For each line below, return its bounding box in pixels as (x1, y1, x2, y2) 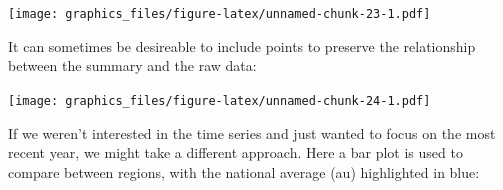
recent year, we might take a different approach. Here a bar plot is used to (8, 142, 463, 163)
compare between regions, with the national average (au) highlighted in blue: (8, 161, 480, 182)
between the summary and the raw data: (8, 55, 257, 76)
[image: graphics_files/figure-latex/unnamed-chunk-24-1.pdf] (8, 93, 431, 108)
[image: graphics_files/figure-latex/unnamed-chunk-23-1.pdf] (8, 7, 431, 21)
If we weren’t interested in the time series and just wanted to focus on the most (8, 122, 496, 143)
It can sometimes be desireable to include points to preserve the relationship (8, 35, 476, 56)
